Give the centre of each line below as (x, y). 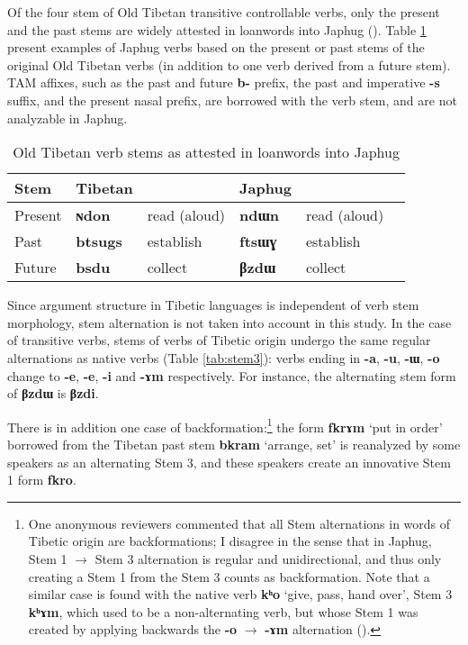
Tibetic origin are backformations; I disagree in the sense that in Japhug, (230, 541)
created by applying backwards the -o (133, 629)
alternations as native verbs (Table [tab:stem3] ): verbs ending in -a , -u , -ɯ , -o (224, 357)
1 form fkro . (42, 480)
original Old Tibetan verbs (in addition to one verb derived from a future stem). (229, 64)
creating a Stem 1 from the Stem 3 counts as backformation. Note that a (229, 576)
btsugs (99, 241)
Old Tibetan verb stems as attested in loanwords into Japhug (206, 152)
